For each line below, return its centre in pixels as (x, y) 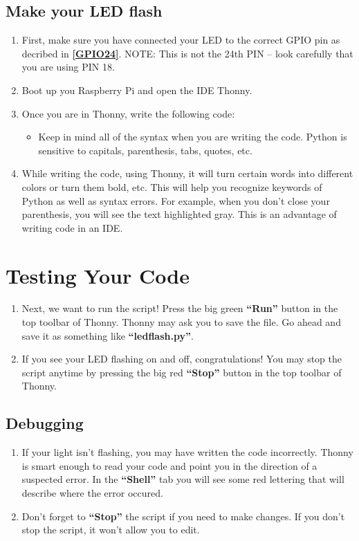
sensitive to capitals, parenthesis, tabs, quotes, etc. (145, 150)
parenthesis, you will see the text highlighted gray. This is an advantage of (179, 214)
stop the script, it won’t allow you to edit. (111, 530)
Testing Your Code (98, 275)
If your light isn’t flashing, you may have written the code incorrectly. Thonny (187, 452)
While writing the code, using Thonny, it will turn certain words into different (187, 173)
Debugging (45, 423)
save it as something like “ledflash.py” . (108, 335)
